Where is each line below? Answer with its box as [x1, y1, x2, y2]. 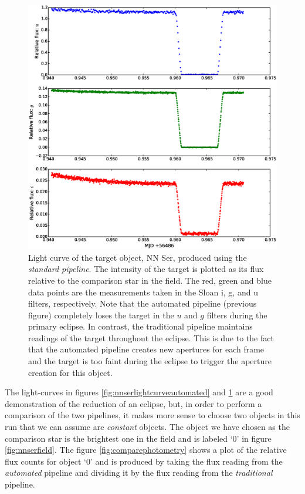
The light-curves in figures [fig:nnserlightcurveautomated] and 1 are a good [5, 386, 273, 398]
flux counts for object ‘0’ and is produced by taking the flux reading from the [5, 455, 283, 467]
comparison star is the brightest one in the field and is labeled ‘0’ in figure [5, 432, 272, 444]
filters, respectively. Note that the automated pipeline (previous [28, 297, 257, 310]
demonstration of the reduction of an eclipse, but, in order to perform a [5, 397, 262, 409]
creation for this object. [28, 366, 113, 378]
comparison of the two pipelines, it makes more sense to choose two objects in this [5, 409, 300, 421]
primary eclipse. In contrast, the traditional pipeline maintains [28, 320, 253, 332]
